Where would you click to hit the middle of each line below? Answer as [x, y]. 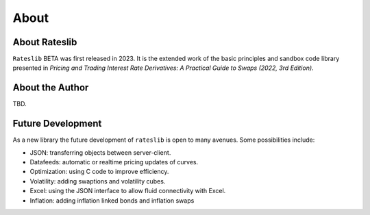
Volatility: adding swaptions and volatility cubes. [98, 181]
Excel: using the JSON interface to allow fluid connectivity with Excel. [128, 191]
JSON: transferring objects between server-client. [100, 152]
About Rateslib [45, 42]
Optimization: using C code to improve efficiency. [99, 172]
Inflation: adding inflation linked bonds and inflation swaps [112, 200]
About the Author [51, 88]
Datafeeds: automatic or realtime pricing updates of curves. [114, 162]
